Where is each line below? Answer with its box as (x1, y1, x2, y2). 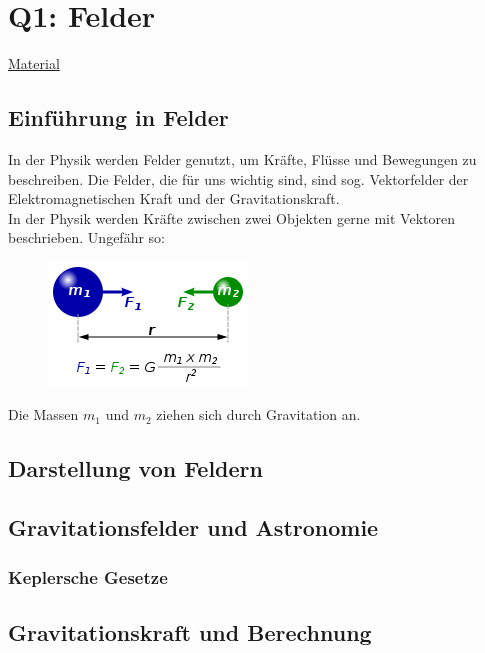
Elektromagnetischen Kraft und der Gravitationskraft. (8, 188, 340, 209)
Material (8, 53, 60, 74)
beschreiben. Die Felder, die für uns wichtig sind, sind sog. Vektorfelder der (8, 168, 469, 189)
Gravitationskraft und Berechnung (8, 616, 372, 647)
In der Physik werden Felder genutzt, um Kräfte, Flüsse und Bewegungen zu (8, 148, 477, 169)
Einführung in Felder (8, 102, 229, 133)
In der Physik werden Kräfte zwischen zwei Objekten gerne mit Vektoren (8, 207, 455, 228)
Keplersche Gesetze (8, 564, 168, 589)
